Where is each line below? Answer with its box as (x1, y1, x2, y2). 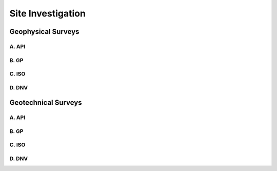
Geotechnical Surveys (9, 98, 82, 107)
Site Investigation (9, 8, 86, 19)
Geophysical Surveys (9, 27, 80, 36)
